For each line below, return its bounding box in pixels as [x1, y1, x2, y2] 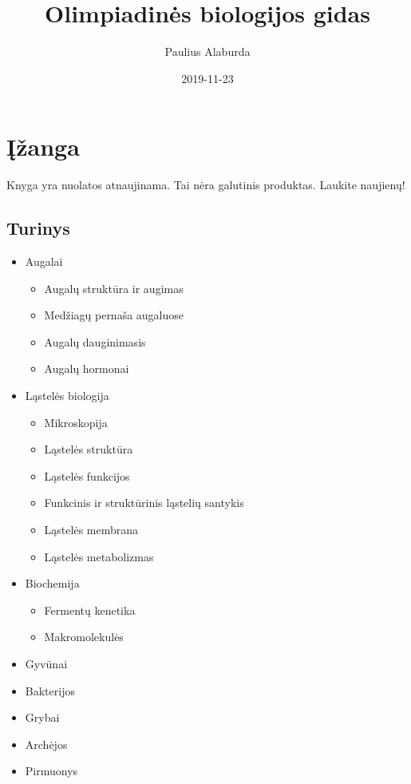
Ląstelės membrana [44, 521, 139, 537]
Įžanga [6, 130, 80, 163]
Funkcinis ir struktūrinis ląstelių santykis [44, 494, 244, 511]
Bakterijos [25, 682, 75, 699]
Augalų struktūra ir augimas [44, 279, 184, 296]
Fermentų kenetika [44, 601, 136, 618]
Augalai [25, 253, 63, 270]
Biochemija [25, 575, 80, 592]
